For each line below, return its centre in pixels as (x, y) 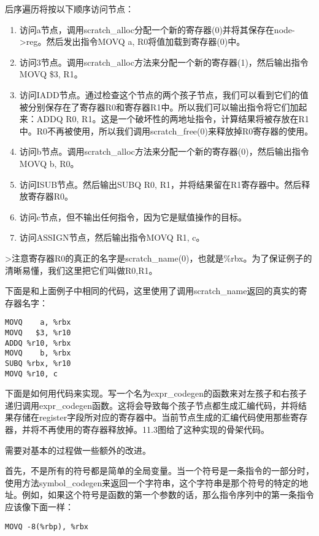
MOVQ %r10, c (31, 374)
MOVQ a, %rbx (38, 323)
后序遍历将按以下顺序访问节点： (69, 9)
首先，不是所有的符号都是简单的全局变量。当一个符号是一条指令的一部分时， (159, 471)
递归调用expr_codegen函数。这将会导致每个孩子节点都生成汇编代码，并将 (152, 405)
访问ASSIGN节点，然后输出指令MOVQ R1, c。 (112, 237)
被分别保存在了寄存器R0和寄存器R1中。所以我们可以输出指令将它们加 (159, 107)
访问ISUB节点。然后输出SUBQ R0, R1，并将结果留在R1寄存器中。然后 (160, 184)
